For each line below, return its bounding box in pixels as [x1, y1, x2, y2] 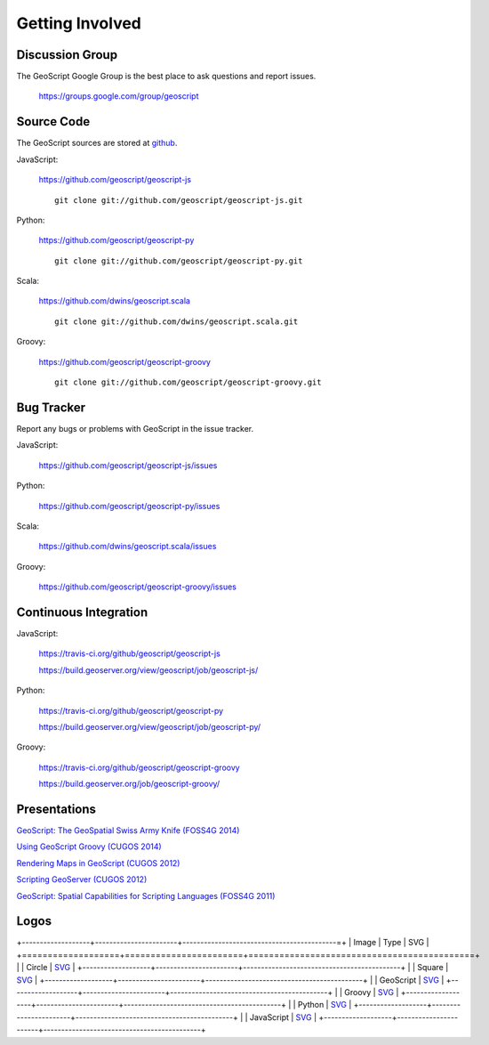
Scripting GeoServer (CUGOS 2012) [16, 874, 148, 885]
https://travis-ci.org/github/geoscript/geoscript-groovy [38, 762, 240, 773]
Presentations [16, 801, 97, 816]
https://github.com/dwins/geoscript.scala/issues [38, 541, 217, 552]
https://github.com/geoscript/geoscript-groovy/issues [38, 581, 237, 592]
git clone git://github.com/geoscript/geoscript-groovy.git [54, 377, 322, 387]
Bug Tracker [16, 400, 86, 415]
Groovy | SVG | [343, 987, 399, 998]
